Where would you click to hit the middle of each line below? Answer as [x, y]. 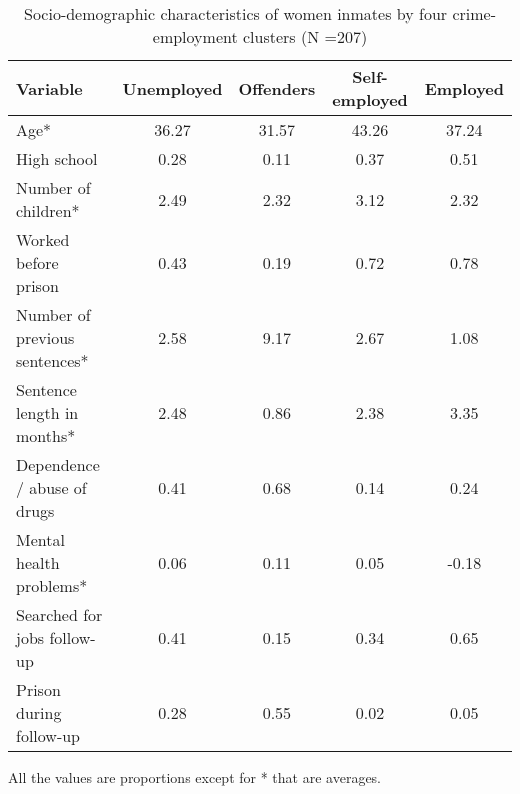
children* [48, 210]
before [37, 262]
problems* [52, 585]
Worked [43, 239]
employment [195, 36]
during [39, 712]
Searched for [59, 614]
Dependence [58, 464]
